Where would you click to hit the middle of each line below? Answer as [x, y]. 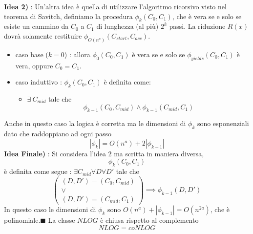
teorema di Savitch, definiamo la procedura [68, 16]
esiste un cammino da [36, 26]
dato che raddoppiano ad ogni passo [58, 134]
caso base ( [32, 54]
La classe [62, 220]
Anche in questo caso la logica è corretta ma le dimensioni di [95, 123]
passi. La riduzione [197, 26]
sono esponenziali [223, 123]
